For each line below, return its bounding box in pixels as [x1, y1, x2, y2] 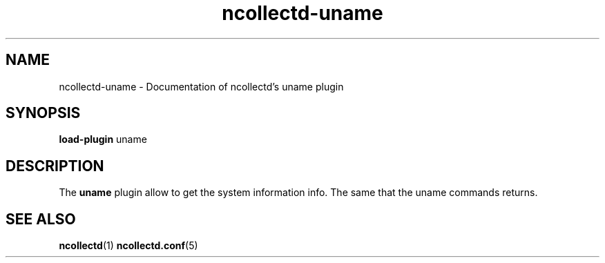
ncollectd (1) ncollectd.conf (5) [59, 240, 198, 252]
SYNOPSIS [6, 104, 81, 122]
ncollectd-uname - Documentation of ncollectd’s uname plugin [59, 80, 344, 92]
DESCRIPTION [6, 157, 104, 175]
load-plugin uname [59, 133, 147, 146]
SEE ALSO [6, 210, 76, 228]
